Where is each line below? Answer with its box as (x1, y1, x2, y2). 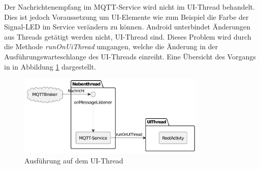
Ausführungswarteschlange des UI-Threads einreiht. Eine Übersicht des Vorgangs (4, 51, 256, 61)
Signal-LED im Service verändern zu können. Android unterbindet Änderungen (4, 21, 251, 32)
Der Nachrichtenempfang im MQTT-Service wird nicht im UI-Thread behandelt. (4, 2, 255, 12)
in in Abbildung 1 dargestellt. (4, 61, 96, 72)
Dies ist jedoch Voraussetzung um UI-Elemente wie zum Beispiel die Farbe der (4, 11, 249, 22)
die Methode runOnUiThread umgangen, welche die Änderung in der (4, 41, 218, 52)
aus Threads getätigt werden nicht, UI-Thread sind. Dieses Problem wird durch (4, 31, 251, 42)
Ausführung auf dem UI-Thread (24, 155, 123, 166)
